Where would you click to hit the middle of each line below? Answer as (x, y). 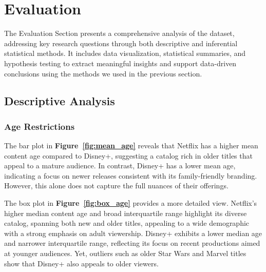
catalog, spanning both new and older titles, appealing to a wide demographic (127, 223)
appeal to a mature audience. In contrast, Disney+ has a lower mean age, (120, 166)
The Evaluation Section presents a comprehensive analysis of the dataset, (119, 33)
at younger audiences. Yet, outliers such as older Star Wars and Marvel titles (125, 253)
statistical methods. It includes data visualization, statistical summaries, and (125, 53)
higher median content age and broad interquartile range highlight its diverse (126, 213)
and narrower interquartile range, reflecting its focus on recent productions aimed (132, 243)
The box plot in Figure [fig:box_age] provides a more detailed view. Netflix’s (131, 203)
